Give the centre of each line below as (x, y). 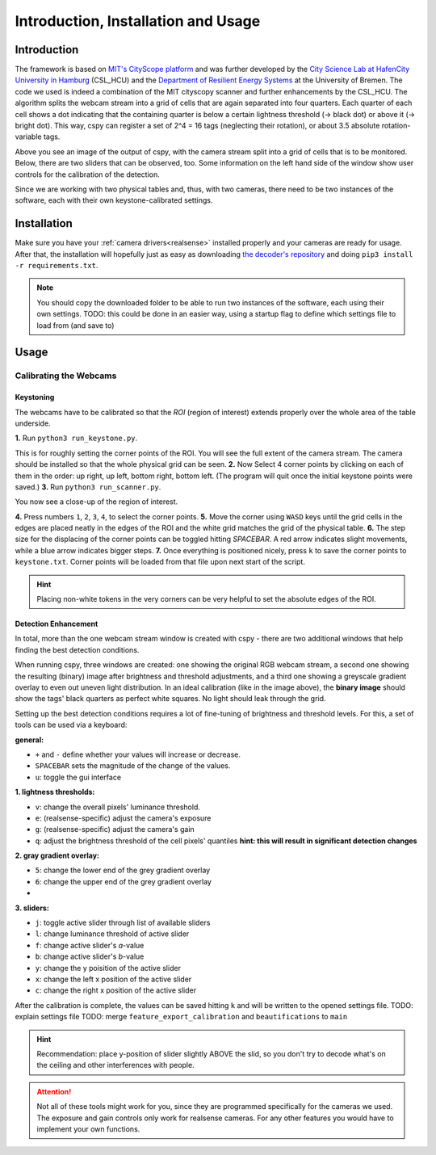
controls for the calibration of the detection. (88, 174)
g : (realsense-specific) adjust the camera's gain (115, 829)
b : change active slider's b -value (90, 956)
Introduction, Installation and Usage (138, 21)
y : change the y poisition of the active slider (108, 968)
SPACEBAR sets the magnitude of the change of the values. (133, 766)
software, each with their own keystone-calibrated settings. (114, 200)
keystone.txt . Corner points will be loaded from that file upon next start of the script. (160, 562)
